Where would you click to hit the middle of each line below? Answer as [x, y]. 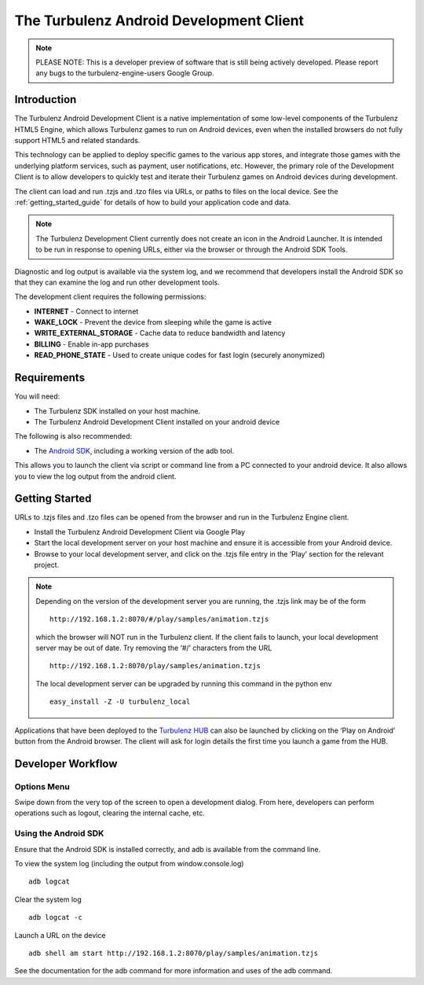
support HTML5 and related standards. [77, 141]
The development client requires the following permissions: [110, 297]
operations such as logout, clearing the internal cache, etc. [110, 813]
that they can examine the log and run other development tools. [117, 282]
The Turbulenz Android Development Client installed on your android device [157, 421]
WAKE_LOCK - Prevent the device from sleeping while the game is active [153, 322]
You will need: [37, 396]
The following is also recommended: [73, 436]
